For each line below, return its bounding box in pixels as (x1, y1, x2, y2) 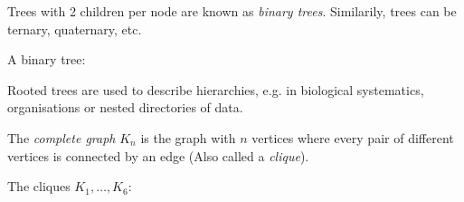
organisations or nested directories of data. (7, 98, 243, 117)
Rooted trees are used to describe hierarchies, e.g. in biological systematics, (7, 80, 424, 99)
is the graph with (140, 128, 236, 147)
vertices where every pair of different (251, 128, 454, 147)
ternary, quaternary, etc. (7, 19, 142, 38)
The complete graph (7, 128, 116, 147)
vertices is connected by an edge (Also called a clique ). (7, 146, 309, 165)
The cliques (7, 177, 71, 196)
